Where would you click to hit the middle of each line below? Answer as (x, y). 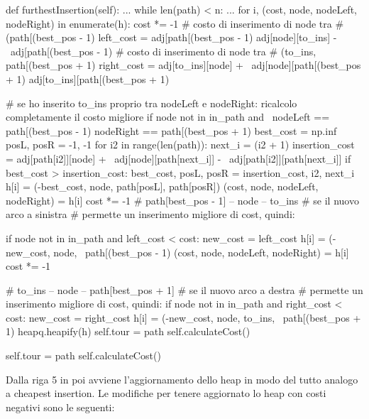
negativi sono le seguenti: (60, 407)
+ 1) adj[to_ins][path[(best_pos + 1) (88, 78)
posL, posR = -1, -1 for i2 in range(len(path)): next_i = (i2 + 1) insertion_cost (180, 145)
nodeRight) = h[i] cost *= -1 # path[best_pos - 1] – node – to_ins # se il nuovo (182, 200)
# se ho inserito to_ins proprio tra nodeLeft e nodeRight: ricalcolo (152, 103)
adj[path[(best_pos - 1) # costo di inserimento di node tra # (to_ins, (163, 51)
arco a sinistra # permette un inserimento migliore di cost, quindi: (150, 214)
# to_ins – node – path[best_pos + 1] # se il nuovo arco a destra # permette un (184, 289)
